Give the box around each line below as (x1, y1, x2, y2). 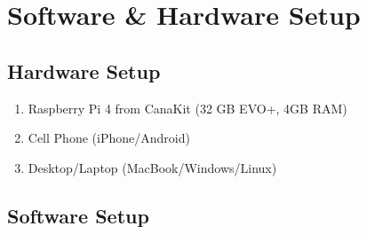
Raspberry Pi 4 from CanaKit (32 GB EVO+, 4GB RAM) (28, 98, 347, 117)
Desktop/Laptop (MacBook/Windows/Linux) (28, 158, 277, 176)
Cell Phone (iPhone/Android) (28, 129, 190, 147)
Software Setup (7, 201, 149, 229)
